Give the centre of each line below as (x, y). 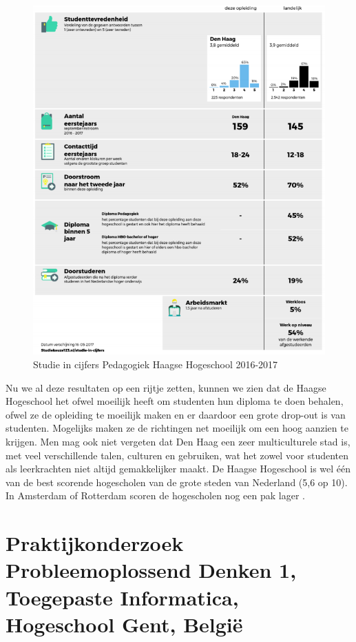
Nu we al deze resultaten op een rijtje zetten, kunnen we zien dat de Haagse (166, 387)
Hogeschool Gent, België (124, 624)
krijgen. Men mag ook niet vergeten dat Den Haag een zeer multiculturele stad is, (178, 442)
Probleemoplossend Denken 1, (151, 570)
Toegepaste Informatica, (122, 597)
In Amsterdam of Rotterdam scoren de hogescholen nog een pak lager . (155, 495)
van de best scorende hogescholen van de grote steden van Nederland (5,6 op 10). (177, 482)
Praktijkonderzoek (95, 543)
